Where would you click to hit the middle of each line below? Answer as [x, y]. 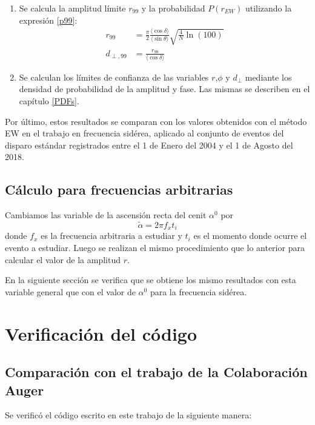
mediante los [268, 77]
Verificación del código [101, 333]
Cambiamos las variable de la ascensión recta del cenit [106, 215]
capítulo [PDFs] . [49, 101]
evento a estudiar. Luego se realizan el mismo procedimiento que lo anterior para [155, 248]
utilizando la [268, 8]
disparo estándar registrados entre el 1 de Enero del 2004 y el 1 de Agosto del [149, 145]
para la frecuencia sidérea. [198, 291]
